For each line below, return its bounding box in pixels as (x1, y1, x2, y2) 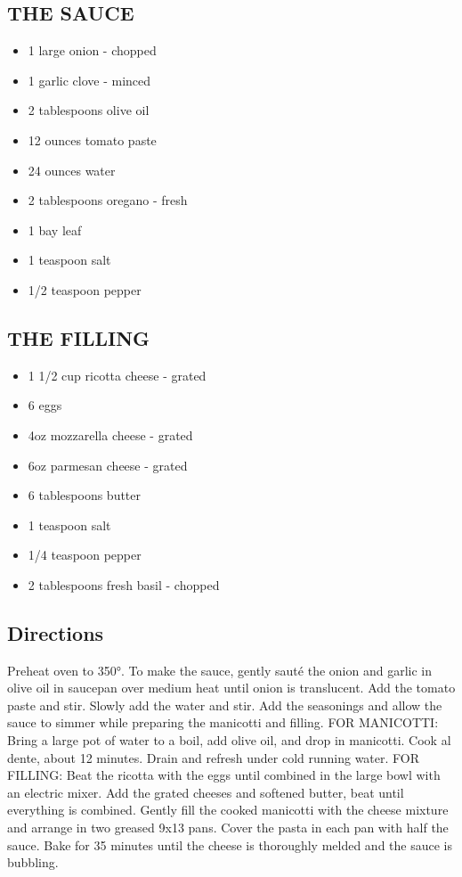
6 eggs (28, 396, 62, 414)
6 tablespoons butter (28, 486, 142, 504)
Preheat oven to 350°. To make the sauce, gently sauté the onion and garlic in (7, 660, 432, 679)
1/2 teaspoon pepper (28, 280, 142, 299)
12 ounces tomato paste (28, 130, 157, 149)
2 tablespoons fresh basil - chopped (28, 575, 220, 594)
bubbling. (7, 853, 59, 872)
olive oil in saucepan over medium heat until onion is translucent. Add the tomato (7, 678, 456, 697)
